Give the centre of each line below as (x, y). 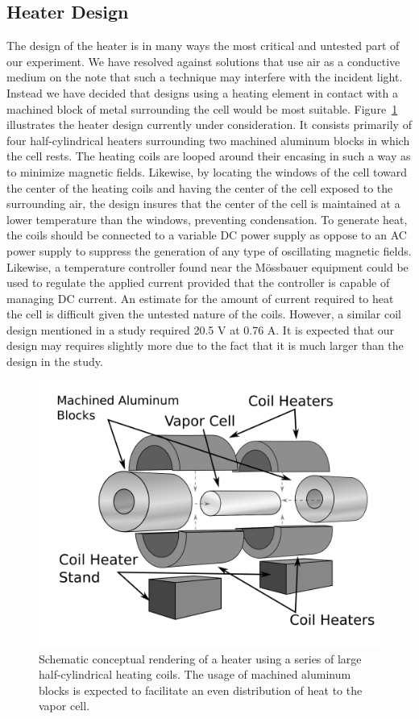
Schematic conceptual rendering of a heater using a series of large (200, 658)
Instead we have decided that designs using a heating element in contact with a (202, 92)
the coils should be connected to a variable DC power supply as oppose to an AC (207, 235)
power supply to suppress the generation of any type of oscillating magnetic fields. (209, 250)
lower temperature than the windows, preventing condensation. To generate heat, (207, 219)
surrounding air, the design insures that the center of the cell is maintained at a (203, 204)
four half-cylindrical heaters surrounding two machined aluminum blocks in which (208, 140)
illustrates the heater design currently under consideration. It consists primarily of (209, 125)
